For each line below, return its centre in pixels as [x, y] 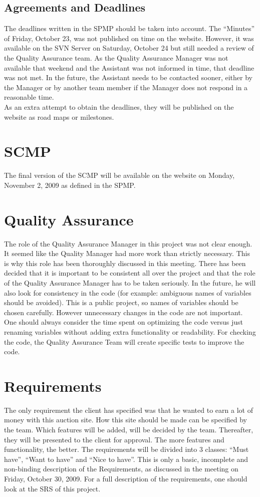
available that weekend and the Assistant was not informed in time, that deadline [129, 67]
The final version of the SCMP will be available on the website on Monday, [119, 175]
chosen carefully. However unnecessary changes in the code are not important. [123, 312]
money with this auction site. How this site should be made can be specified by [125, 420]
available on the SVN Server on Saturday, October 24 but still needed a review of [129, 48]
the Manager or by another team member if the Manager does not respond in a [126, 87]
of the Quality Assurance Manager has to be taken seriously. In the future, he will [130, 282]
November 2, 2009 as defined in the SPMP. [70, 185]
